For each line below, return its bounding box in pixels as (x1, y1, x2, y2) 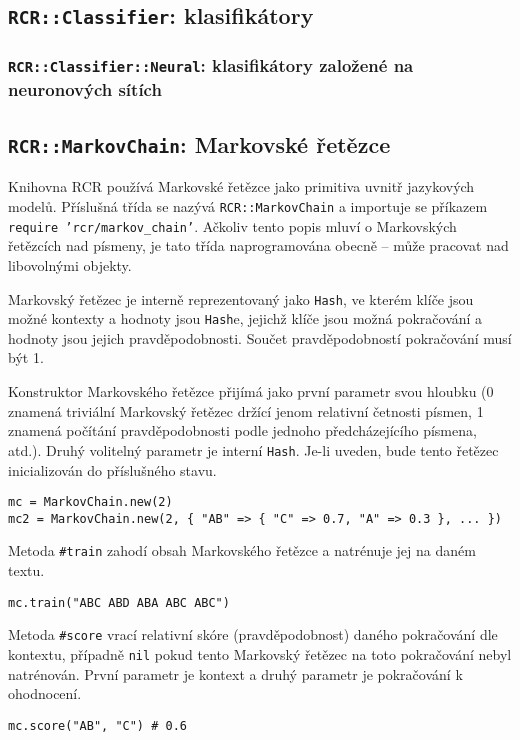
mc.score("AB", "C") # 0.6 (8, 718, 187, 733)
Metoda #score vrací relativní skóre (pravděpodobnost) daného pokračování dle (8, 624, 498, 645)
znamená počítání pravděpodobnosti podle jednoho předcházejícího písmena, (8, 420, 477, 441)
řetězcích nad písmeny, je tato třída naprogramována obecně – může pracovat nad (8, 235, 509, 256)
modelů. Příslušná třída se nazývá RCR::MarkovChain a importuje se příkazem (8, 196, 488, 217)
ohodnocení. (8, 683, 82, 704)
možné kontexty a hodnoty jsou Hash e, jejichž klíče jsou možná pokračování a (8, 308, 483, 329)
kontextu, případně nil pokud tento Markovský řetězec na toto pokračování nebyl (8, 643, 512, 664)
